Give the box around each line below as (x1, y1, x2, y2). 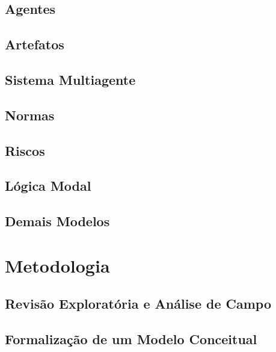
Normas (5, 105, 55, 124)
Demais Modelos (5, 212, 110, 230)
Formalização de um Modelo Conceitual (5, 330, 257, 348)
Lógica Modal (5, 176, 91, 195)
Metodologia (5, 253, 110, 277)
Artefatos (5, 35, 64, 54)
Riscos (5, 141, 45, 159)
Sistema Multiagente (5, 70, 136, 88)
